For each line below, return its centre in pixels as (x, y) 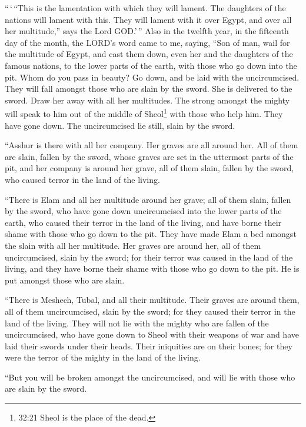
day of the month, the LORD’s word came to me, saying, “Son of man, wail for (147, 42)
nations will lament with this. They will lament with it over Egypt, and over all (148, 19)
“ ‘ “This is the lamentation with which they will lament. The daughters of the (145, 8)
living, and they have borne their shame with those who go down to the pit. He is (152, 268)
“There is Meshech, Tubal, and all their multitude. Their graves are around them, (152, 300)
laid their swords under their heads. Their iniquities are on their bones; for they (149, 346)
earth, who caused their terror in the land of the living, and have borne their (143, 222)
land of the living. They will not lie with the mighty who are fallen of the (137, 323)
